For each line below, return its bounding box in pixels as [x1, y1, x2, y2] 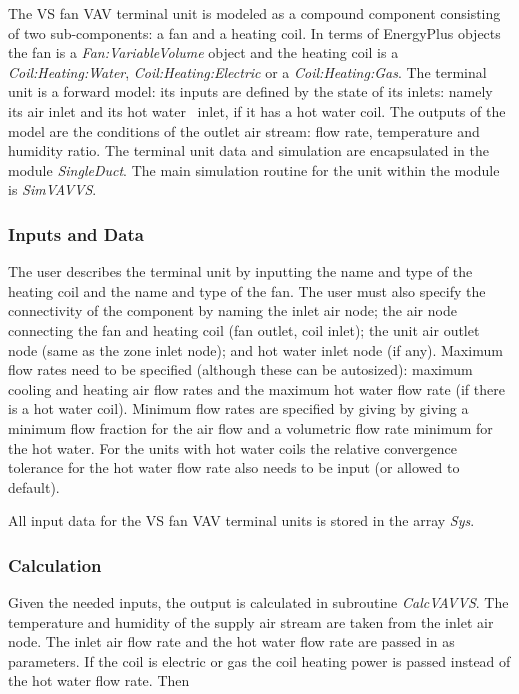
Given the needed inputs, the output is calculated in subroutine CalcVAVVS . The [8, 592, 509, 613]
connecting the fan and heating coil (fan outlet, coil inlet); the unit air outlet [8, 319, 480, 340]
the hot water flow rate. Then [8, 670, 190, 691]
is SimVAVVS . [8, 179, 97, 200]
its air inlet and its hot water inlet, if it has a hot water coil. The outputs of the [8, 100, 506, 121]
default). [8, 476, 60, 497]
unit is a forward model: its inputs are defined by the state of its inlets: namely [8, 81, 493, 102]
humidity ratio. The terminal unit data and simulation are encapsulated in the [8, 140, 489, 161]
